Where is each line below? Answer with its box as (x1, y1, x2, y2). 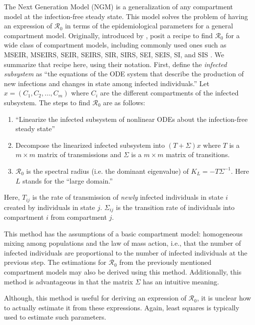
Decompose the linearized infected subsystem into (15, 139, 165, 150)
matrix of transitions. (166, 149, 230, 160)
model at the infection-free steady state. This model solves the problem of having (4, 11, 248, 21)
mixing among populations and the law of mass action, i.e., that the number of (4, 238, 241, 248)
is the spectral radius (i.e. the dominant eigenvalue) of (26, 165, 189, 176)
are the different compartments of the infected (100, 88, 239, 98)
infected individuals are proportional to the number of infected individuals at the (4, 247, 248, 257)
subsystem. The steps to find (4, 97, 90, 107)
